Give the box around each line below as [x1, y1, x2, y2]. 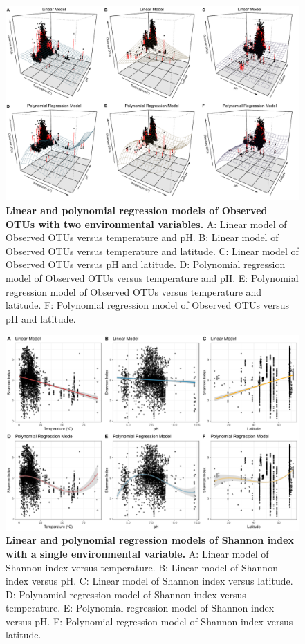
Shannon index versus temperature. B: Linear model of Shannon [6, 560, 278, 574]
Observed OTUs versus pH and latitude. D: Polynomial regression [6, 257, 286, 272]
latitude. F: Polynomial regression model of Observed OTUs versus [6, 298, 290, 312]
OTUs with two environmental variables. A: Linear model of [6, 216, 287, 231]
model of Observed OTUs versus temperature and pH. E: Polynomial [6, 270, 299, 285]
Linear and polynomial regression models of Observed [6, 202, 268, 217]
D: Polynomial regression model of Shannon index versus [6, 587, 246, 601]
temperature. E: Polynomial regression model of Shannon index [6, 600, 275, 615]
